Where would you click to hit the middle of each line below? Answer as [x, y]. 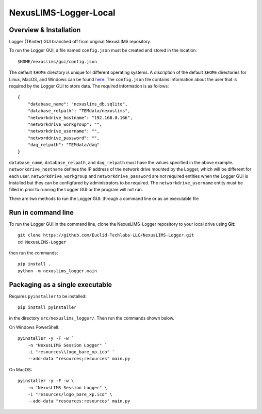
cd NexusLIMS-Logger [42, 242]
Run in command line [41, 212]
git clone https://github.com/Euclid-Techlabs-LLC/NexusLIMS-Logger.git [106, 235]
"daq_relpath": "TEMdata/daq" [63, 145]
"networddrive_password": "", [63, 138]
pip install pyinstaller [47, 307]
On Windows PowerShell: [34, 327]
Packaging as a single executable [60, 285]
